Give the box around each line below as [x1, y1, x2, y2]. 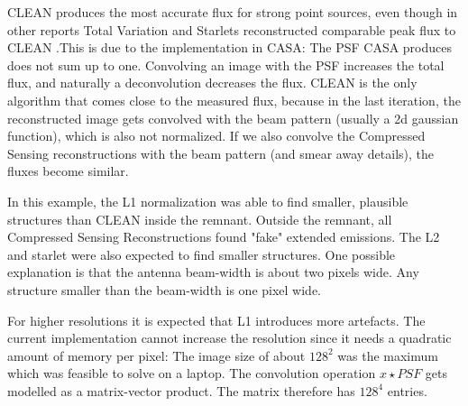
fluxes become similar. [7, 161, 129, 180]
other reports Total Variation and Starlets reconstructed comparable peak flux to [7, 20, 456, 39]
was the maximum [337, 346, 438, 364]
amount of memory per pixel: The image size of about [7, 346, 306, 364]
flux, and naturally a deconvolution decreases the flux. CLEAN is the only [7, 73, 418, 92]
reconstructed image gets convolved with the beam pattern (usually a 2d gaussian [7, 108, 459, 127]
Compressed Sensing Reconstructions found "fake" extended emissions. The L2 [7, 227, 440, 246]
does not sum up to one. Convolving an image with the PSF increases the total [7, 55, 445, 74]
